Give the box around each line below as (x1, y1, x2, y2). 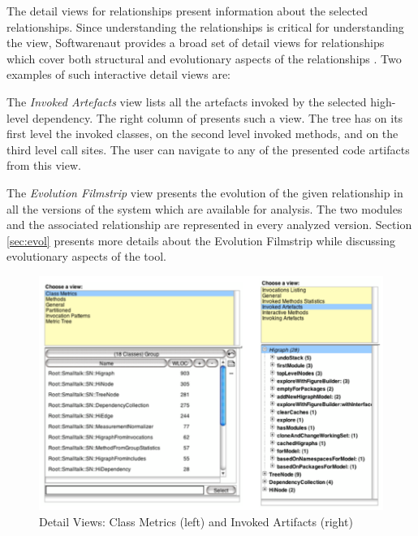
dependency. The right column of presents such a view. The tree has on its (32, 109, 403, 126)
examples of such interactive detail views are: (6, 66, 231, 83)
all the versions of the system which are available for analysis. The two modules (6, 200, 403, 217)
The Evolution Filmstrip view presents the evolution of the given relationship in (6, 184, 403, 201)
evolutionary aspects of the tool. (6, 248, 166, 265)
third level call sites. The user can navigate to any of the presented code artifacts (6, 140, 410, 158)
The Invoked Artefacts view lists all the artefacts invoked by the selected (6, 93, 367, 110)
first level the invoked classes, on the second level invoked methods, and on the (6, 125, 399, 142)
